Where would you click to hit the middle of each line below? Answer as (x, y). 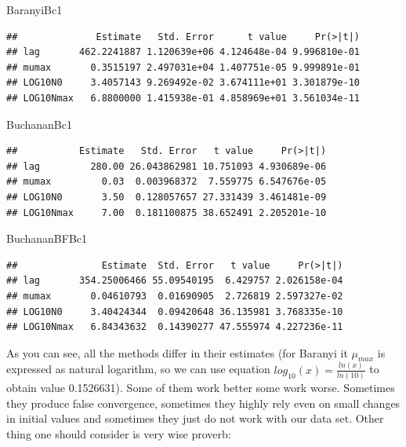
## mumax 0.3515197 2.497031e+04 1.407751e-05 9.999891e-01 (183, 67)
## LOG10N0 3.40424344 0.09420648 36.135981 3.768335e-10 (175, 311)
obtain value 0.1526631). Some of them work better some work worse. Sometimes (201, 388)
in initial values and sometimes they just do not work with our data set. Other (195, 418)
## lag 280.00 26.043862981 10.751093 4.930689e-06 (167, 166)
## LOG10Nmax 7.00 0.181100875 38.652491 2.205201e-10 (167, 213)
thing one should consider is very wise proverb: (119, 433)
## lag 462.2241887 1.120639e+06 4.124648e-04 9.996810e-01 (183, 52)
